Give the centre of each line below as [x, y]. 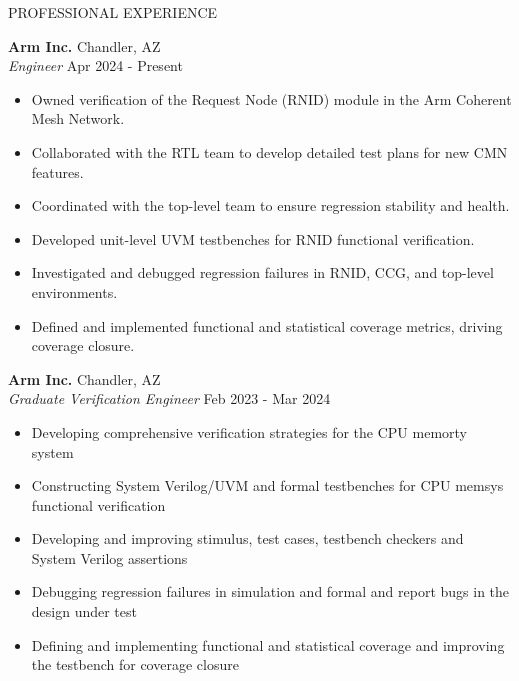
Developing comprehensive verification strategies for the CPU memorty [249, 431]
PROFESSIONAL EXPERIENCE [113, 12]
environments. [74, 291]
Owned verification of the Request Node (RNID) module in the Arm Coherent [271, 98]
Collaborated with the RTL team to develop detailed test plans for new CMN [269, 151]
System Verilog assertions [109, 557]
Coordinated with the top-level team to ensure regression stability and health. [270, 205]
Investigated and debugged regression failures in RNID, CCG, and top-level [262, 272]
